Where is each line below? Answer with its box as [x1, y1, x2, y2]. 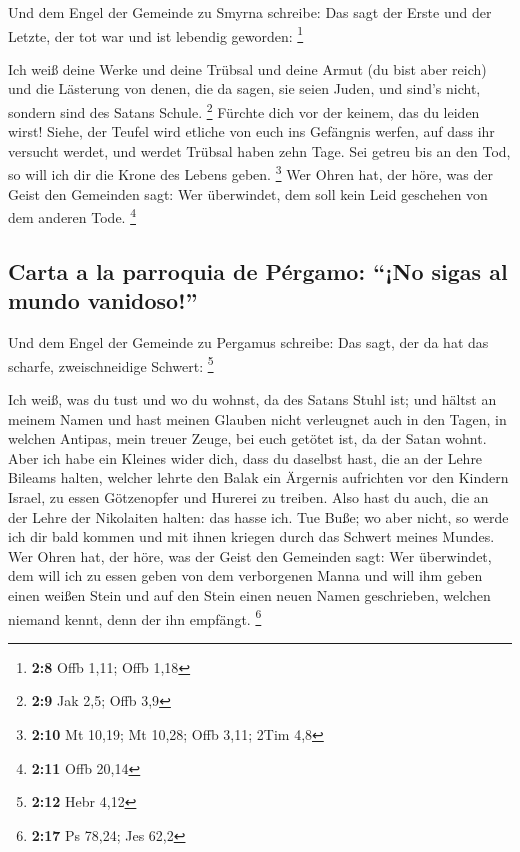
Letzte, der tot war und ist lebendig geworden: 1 [8, 22, 304, 46]
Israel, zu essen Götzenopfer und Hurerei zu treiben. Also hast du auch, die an [8, 486, 489, 507]
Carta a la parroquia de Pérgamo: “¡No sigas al [8, 255, 508, 286]
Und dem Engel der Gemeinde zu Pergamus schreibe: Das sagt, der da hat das [8, 332, 489, 353]
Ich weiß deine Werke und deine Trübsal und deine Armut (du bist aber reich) [8, 58, 487, 79]
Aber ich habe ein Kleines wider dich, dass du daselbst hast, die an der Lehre [8, 447, 483, 468]
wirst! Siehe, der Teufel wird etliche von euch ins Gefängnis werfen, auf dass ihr [8, 121, 495, 142]
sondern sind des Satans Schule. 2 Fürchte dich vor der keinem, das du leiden [8, 99, 480, 122]
